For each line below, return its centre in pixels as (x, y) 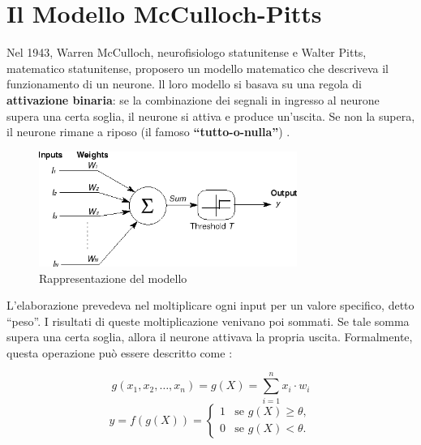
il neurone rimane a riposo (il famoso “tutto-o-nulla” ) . (148, 132)
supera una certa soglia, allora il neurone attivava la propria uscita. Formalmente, (210, 337)
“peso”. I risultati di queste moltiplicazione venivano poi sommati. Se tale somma (208, 321)
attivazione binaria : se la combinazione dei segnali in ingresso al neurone (193, 99)
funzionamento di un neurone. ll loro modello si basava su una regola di (184, 84)
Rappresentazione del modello (113, 278)
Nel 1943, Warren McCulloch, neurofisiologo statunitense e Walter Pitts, (187, 52)
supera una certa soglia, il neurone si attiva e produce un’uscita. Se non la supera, (211, 116)
